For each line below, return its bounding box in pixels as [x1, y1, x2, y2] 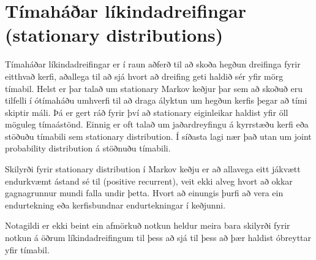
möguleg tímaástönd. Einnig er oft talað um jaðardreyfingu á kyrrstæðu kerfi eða [5, 118, 309, 131]
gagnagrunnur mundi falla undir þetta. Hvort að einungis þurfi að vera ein [5, 186, 284, 199]
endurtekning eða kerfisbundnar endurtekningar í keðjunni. [5, 198, 226, 211]
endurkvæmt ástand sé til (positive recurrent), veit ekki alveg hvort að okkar [5, 174, 293, 187]
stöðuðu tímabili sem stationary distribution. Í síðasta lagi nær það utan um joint [5, 129, 312, 142]
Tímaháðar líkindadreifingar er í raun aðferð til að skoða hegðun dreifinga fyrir [5, 58, 301, 71]
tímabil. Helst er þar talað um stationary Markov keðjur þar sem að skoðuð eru [5, 82, 303, 94]
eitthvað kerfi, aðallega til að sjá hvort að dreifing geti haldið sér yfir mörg [5, 69, 284, 82]
